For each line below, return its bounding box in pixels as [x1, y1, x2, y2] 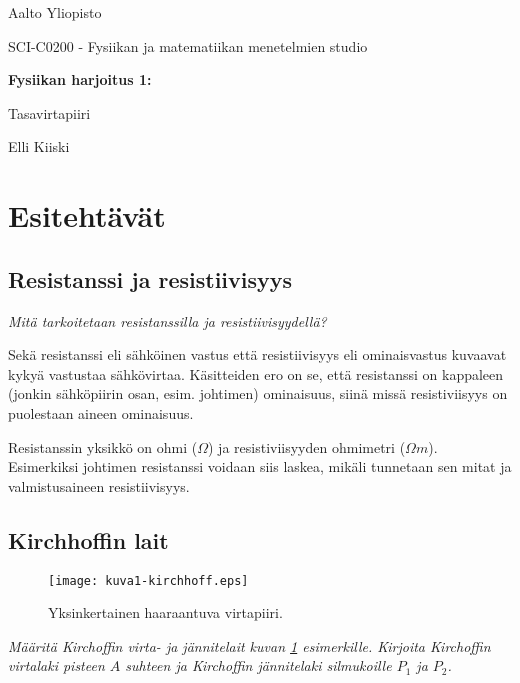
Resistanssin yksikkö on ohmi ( [8, 436, 198, 457]
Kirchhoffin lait [8, 524, 169, 555]
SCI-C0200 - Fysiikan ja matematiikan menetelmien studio [8, 35, 368, 56]
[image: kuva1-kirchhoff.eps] [48, 573, 249, 588]
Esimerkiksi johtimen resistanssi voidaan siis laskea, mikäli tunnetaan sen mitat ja [8, 456, 512, 477]
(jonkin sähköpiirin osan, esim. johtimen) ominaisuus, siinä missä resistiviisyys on [8, 383, 508, 404]
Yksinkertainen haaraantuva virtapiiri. [48, 602, 283, 623]
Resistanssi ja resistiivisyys [8, 263, 293, 294]
